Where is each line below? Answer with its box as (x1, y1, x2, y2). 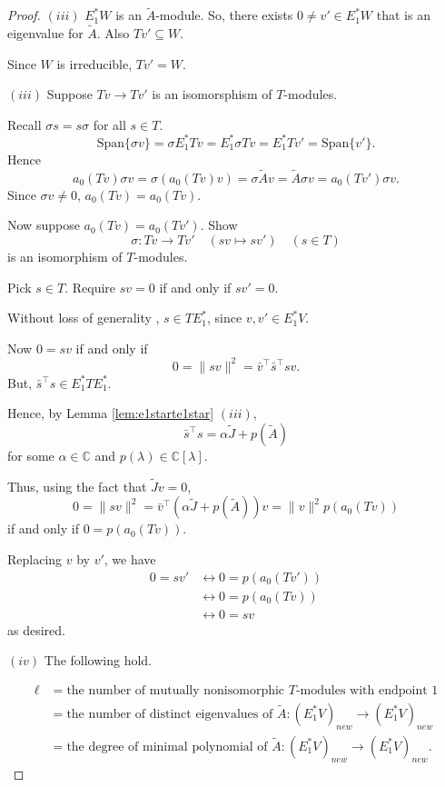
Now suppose (7, 215, 80, 234)
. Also (96, 24, 130, 43)
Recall (7, 115, 42, 134)
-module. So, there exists (155, 5, 293, 25)
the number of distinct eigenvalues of (66, 707, 273, 721)
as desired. (7, 620, 65, 639)
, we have (104, 549, 156, 568)
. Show (200, 215, 238, 234)
